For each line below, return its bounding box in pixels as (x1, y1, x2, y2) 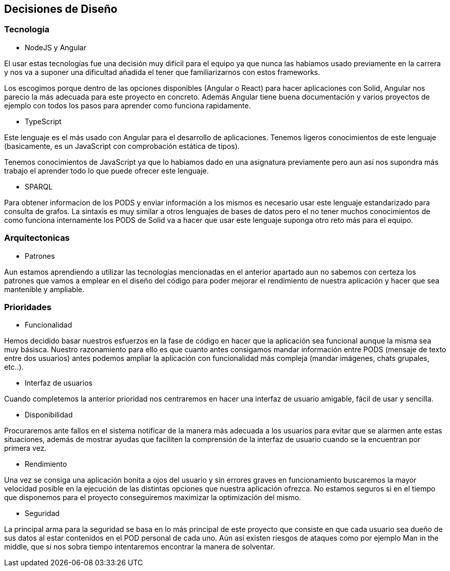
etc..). (4, 363, 24, 372)
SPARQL (25, 182, 53, 191)
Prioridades (4, 301, 51, 312)
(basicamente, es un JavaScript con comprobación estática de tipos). (4, 141, 240, 150)
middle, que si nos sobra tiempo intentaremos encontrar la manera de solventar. (4, 542, 275, 551)
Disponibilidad (25, 410, 73, 420)
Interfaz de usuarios (25, 378, 93, 388)
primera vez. (4, 444, 47, 453)
